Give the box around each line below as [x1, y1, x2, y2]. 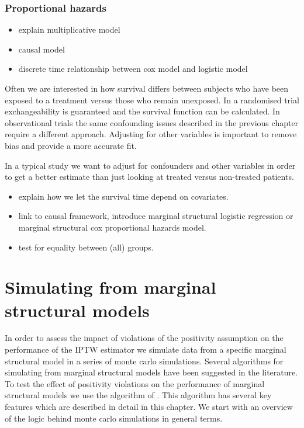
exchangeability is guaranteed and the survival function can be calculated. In [5, 105, 280, 117]
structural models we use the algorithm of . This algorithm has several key [5, 389, 272, 401]
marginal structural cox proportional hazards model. [18, 221, 206, 233]
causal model [18, 43, 65, 55]
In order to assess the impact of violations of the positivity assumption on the [5, 332, 284, 344]
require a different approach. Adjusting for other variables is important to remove [5, 128, 297, 140]
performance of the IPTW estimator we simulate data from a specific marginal [5, 343, 286, 356]
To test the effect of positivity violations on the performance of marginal [5, 377, 265, 389]
